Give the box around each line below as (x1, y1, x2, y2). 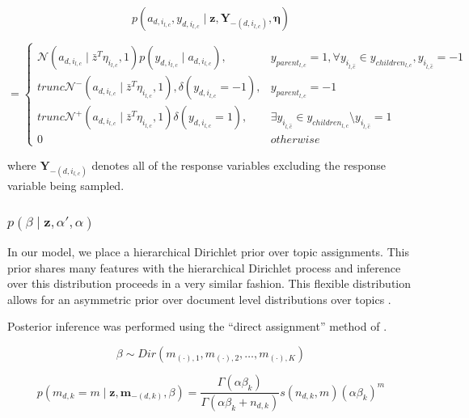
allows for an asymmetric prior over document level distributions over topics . (7, 290, 391, 307)
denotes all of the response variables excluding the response (91, 156, 386, 173)
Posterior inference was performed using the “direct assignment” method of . (7, 318, 387, 335)
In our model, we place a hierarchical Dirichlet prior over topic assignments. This (7, 243, 409, 260)
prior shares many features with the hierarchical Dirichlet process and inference (7, 259, 401, 276)
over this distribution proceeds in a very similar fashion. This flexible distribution (7, 275, 411, 292)
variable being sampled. (7, 176, 125, 193)
